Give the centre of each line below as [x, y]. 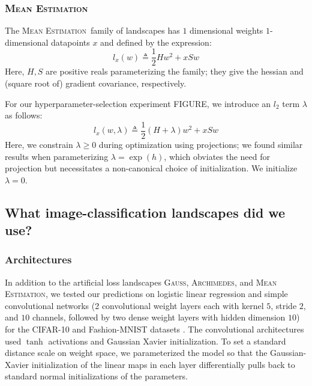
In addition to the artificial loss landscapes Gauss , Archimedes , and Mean [141, 282]
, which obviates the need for [217, 156]
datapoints [70, 42]
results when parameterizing [57, 156]
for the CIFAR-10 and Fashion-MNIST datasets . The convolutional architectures [154, 329]
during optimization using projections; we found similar [201, 144]
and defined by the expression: [156, 42]
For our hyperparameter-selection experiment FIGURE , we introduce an [138, 103]
